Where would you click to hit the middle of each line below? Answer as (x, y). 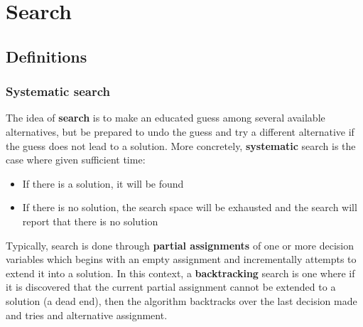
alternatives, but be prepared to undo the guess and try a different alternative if (180, 131)
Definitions (47, 56)
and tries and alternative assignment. (87, 315)
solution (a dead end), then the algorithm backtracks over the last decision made (181, 300)
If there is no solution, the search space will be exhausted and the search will (190, 207)
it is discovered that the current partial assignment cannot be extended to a (171, 287)
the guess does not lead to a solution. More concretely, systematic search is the (181, 145)
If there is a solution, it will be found (103, 183)
